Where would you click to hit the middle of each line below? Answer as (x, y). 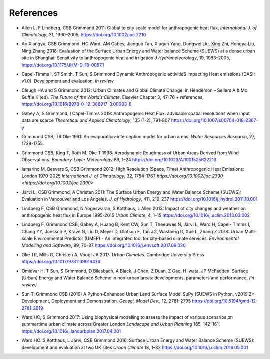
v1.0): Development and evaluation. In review (68, 81)
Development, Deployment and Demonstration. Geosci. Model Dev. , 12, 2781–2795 (106, 301)
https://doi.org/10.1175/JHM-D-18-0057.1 (63, 65)
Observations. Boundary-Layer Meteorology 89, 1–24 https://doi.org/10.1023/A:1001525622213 (119, 160)
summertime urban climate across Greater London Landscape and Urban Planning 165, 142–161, (121, 324)
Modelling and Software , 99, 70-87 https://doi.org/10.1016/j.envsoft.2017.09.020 (104, 245)
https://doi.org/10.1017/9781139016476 (61, 262)
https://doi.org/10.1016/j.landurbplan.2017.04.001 (71, 331)
